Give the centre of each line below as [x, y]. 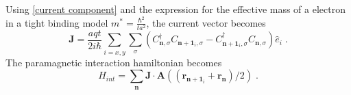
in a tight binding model [57, 22]
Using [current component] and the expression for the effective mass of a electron [175, 9]
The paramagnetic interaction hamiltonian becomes [114, 62]
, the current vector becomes [206, 22]
